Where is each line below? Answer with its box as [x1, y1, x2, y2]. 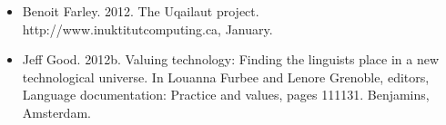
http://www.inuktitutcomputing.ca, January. [22, 19, 273, 38]
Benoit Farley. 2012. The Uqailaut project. [22, 2, 259, 20]
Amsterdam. [22, 102, 91, 121]
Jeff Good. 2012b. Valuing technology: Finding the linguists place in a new [22, 50, 440, 69]
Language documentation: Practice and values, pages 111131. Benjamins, [22, 85, 430, 104]
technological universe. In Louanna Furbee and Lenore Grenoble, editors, [22, 67, 430, 86]
